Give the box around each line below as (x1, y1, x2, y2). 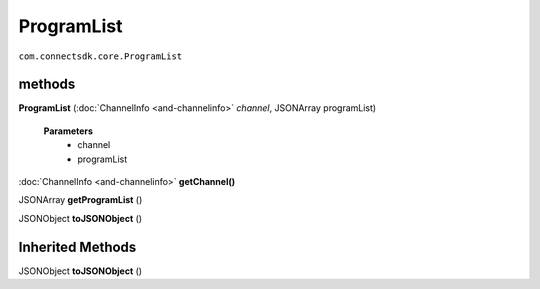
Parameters (43, 125, 94, 137)
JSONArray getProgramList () (18, 194, 143, 206)
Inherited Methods (18, 238, 137, 255)
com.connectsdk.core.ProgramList (18, 50, 183, 62)
